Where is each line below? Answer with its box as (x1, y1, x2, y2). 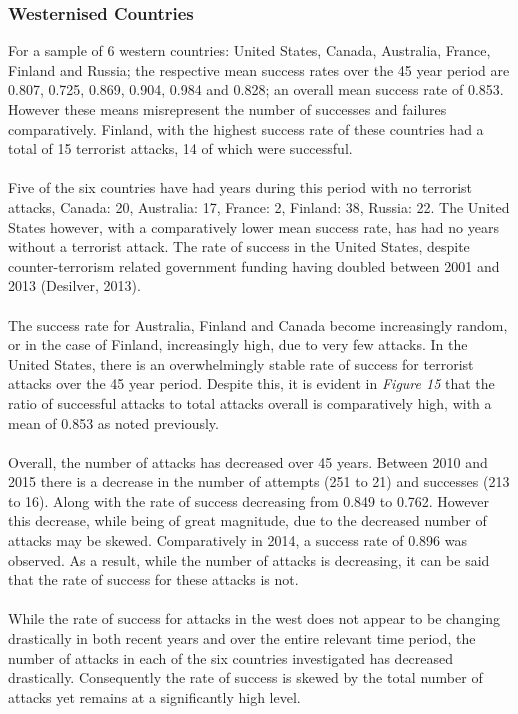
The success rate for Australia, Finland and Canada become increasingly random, (8, 314, 508, 335)
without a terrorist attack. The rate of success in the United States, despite (8, 236, 470, 257)
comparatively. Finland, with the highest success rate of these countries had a (8, 118, 484, 139)
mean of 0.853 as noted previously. (8, 412, 219, 433)
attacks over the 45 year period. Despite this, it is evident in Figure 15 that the (8, 373, 495, 394)
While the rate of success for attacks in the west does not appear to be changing (8, 608, 501, 629)
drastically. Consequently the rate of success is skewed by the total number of (8, 667, 483, 688)
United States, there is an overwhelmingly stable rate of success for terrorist (8, 353, 474, 374)
